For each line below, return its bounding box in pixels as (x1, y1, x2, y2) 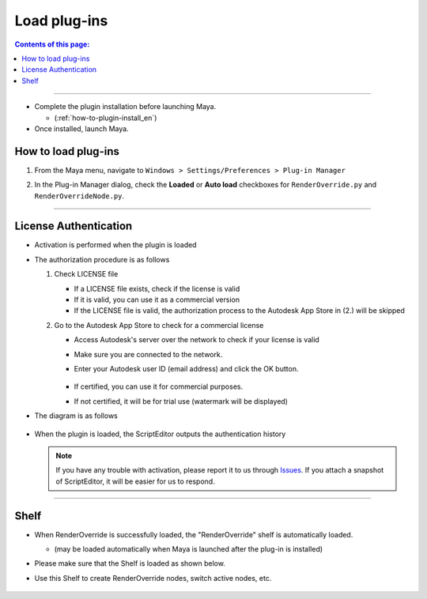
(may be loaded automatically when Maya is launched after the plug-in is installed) (54, 544, 323, 554)
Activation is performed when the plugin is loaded (34, 240, 197, 250)
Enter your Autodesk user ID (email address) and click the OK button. (74, 364, 299, 373)
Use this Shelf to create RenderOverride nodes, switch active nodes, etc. (34, 573, 272, 582)
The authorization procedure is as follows (34, 254, 170, 264)
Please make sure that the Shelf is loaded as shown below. (34, 559, 225, 568)
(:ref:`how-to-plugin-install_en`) (54, 113, 157, 122)
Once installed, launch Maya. (34, 123, 130, 134)
